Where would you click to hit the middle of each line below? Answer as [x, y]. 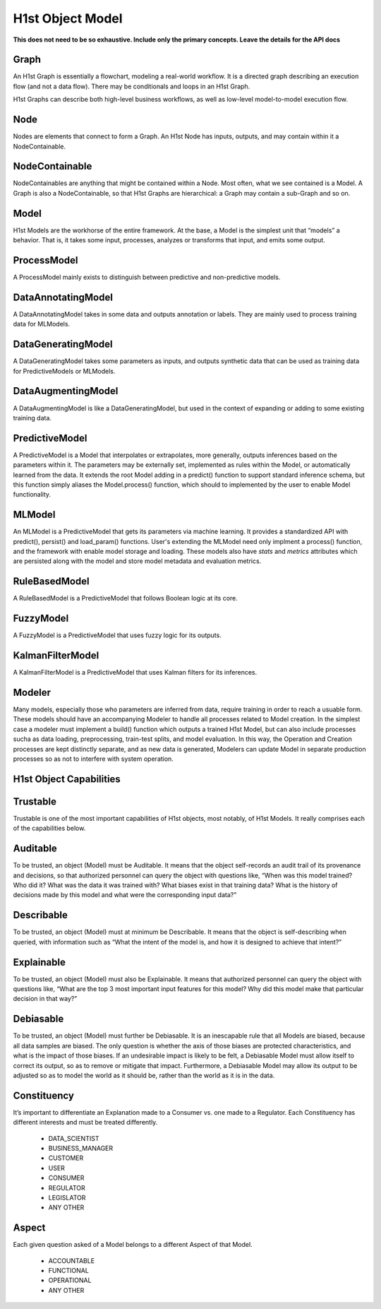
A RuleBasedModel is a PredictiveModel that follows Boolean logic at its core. [125, 598]
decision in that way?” [45, 999]
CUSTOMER [66, 1158]
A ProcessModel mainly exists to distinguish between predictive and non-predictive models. [147, 277]
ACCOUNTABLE [72, 1260]
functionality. [32, 494]
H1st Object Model [68, 18]
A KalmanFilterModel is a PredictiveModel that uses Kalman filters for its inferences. [135, 673]
